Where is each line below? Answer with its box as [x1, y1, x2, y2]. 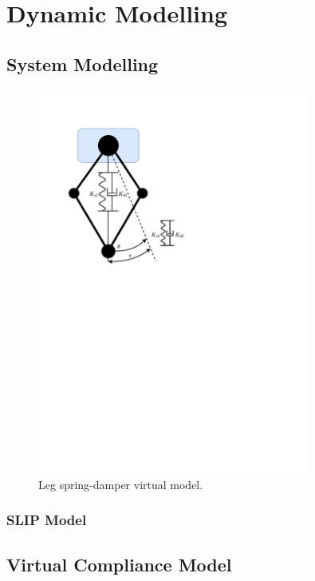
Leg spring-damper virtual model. [38, 476, 203, 492]
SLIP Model [6, 510, 87, 530]
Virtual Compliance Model [6, 551, 232, 576]
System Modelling [6, 51, 159, 76]
